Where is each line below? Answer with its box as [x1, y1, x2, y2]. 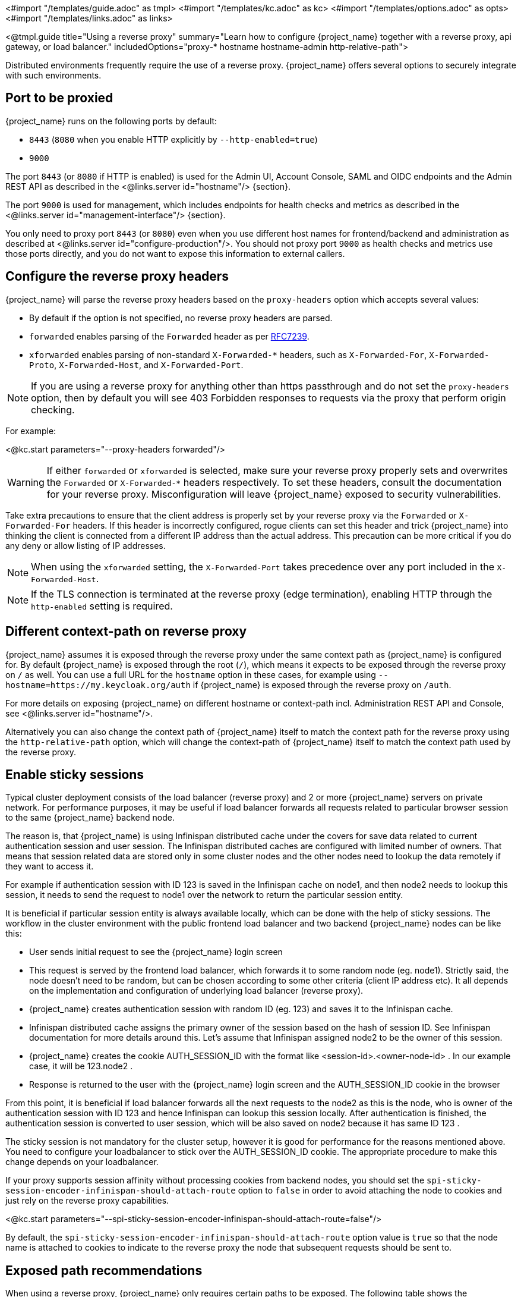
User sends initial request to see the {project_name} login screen [29, 947, 283, 957]
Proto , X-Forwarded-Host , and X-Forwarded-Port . [29, 359, 244, 370]
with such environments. [5, 70, 102, 80]
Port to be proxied [5, 90, 113, 106]
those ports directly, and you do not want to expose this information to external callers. [5, 248, 345, 259]
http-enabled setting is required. [31, 599, 173, 612]
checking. [31, 403, 75, 416]
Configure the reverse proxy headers [5, 269, 229, 284]
